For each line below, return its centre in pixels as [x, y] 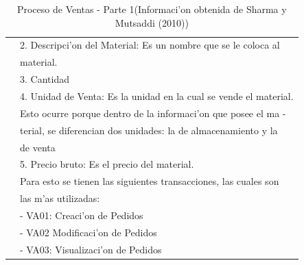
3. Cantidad [45, 79]
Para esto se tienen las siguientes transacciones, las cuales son [150, 181]
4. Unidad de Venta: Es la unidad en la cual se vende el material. [157, 96]
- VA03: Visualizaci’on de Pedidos [91, 249]
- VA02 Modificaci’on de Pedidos [89, 232]
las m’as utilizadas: [60, 198]
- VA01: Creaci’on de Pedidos [82, 215]
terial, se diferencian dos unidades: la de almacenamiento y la [149, 130]
